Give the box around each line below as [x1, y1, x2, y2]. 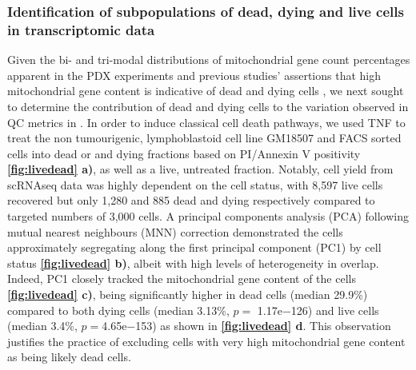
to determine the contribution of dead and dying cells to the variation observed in [7, 97, 409, 114]
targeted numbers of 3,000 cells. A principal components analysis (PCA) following [7, 208, 409, 225]
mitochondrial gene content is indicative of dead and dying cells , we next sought [7, 82, 404, 99]
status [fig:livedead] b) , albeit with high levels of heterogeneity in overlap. [7, 254, 379, 271]
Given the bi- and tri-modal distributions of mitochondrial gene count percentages [7, 51, 410, 68]
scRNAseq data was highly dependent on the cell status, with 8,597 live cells [7, 176, 383, 193]
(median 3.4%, [7, 317, 78, 334]
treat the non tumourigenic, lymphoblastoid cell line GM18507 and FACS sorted [7, 129, 402, 146]
